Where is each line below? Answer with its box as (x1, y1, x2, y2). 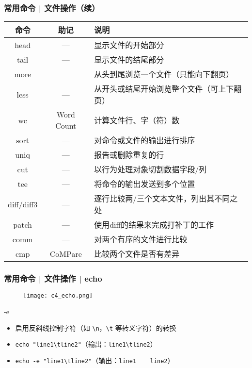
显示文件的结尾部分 (94, 54, 164, 66)
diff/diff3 (8, 198, 38, 210)
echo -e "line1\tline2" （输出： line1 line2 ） (15, 355, 174, 365)
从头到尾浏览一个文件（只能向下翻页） (94, 68, 234, 80)
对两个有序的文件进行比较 (94, 234, 188, 245)
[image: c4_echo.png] (23, 292, 93, 300)
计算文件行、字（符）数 (94, 115, 180, 126)
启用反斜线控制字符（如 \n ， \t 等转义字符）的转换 (15, 322, 176, 333)
